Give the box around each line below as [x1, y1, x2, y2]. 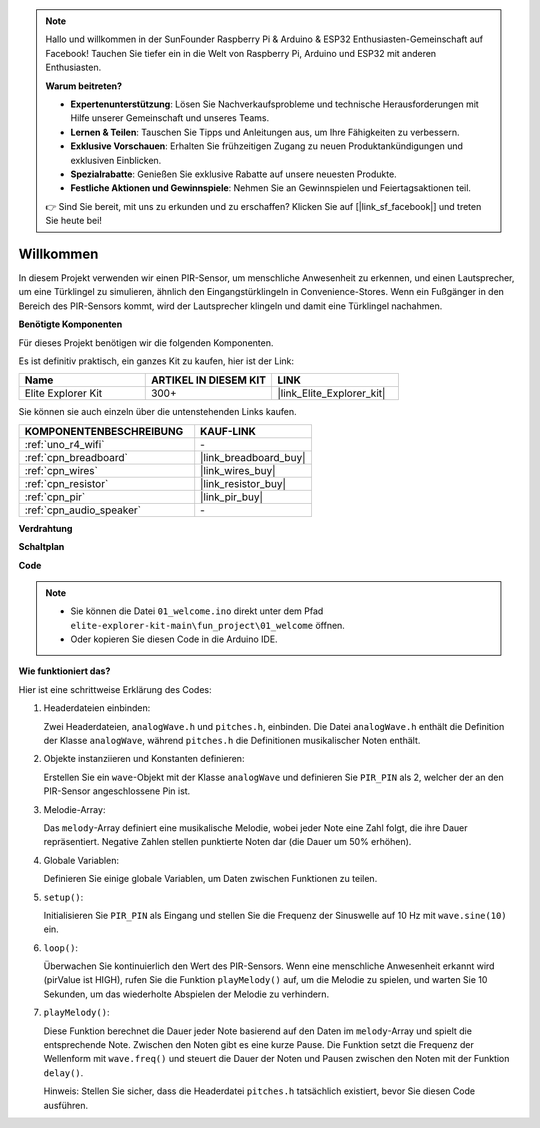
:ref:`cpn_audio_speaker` [24, 503, 142, 517]
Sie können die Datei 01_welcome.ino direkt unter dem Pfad [70, 605, 324, 617]
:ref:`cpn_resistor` [24, 476, 109, 490]
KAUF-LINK [200, 424, 257, 438]
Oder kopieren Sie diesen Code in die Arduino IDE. [70, 633, 279, 645]
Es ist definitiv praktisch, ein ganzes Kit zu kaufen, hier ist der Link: [18, 355, 295, 367]
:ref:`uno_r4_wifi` [24, 437, 105, 451]
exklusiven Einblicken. [70, 154, 162, 166]
